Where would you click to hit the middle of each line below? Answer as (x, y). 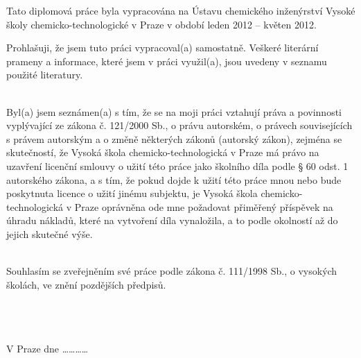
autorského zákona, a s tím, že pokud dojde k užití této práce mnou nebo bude (174, 179)
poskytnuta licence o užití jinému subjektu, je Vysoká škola (132, 193)
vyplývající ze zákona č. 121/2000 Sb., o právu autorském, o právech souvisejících (179, 125)
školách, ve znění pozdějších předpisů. (86, 284)
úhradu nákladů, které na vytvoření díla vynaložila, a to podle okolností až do (172, 220)
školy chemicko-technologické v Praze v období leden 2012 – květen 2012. (161, 24)
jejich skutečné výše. (50, 233)
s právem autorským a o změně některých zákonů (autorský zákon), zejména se (174, 138)
